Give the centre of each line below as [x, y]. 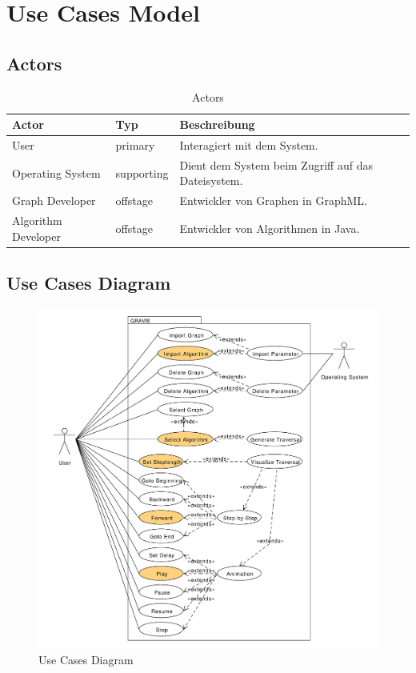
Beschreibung [217, 124]
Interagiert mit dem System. [249, 145]
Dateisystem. [211, 180]
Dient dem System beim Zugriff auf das [276, 164]
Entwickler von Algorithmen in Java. [270, 228]
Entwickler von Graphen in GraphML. [273, 200]
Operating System [56, 172]
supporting [142, 172]
